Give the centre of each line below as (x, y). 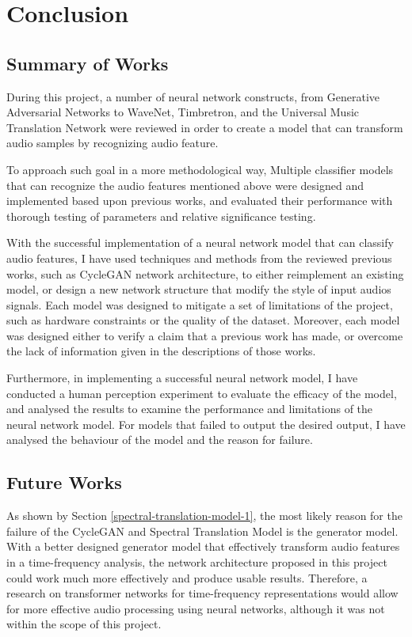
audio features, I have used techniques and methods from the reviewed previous (199, 258)
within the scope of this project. (84, 624)
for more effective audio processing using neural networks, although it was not (196, 608)
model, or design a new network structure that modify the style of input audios (199, 289)
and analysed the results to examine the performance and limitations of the (190, 409)
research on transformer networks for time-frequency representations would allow (202, 593)
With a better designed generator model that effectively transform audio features (203, 546)
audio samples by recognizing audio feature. (113, 143)
